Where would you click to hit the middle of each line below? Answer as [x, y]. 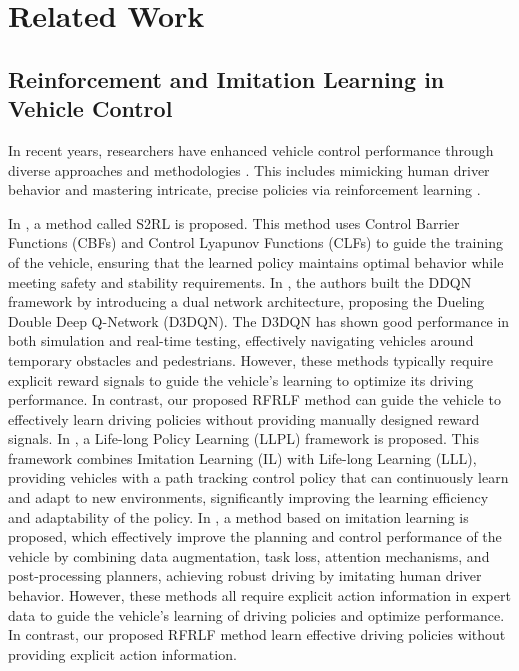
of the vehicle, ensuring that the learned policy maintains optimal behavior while [256, 261]
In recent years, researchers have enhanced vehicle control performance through [251, 149]
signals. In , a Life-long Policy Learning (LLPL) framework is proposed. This [243, 438]
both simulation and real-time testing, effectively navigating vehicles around [241, 340]
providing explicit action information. [122, 653]
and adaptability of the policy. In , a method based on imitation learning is [238, 516]
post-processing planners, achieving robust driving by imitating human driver [245, 575]
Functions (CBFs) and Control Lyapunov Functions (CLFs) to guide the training [255, 242]
